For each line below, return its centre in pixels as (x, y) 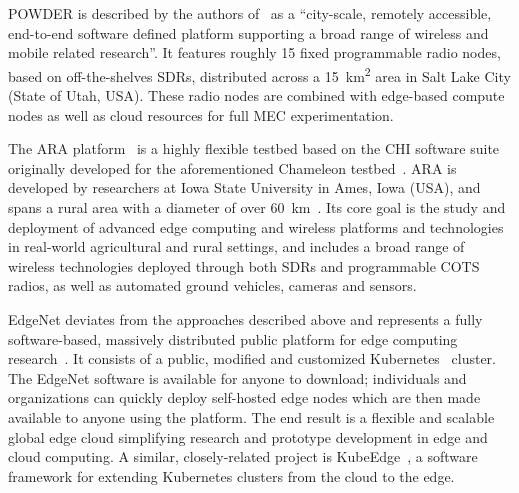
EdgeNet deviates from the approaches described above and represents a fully (245, 318)
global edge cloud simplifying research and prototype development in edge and (248, 436)
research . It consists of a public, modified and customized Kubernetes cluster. (252, 358)
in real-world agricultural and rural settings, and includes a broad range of (236, 246)
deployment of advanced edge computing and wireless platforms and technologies (256, 226)
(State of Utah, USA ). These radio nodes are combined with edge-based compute (256, 95)
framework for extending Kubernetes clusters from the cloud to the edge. (231, 475)
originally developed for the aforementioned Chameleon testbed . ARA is (232, 167)
